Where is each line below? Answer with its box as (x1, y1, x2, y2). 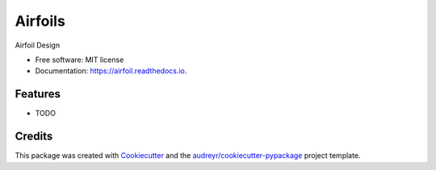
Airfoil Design (15, 40, 61, 50)
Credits (15, 130, 53, 143)
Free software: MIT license (35, 55, 124, 64)
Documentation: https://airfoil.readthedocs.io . (35, 66, 187, 76)
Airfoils (15, 12, 66, 30)
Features (15, 87, 61, 101)
